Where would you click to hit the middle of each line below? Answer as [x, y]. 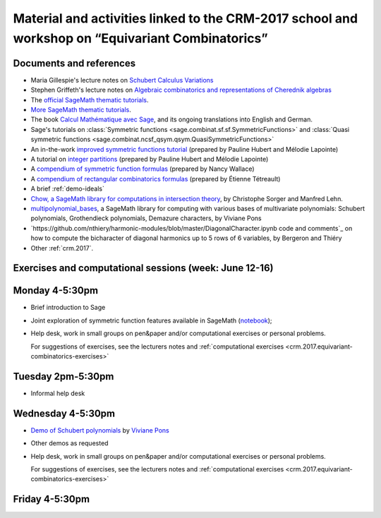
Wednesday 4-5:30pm [64, 413]
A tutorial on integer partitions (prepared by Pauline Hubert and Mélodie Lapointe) [150, 159]
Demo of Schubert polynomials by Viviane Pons [100, 430]
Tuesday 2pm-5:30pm [64, 377]
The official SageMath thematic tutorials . [90, 100]
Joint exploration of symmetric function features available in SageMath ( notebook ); [151, 320]
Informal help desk [58, 393]
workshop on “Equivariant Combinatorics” [140, 38]
